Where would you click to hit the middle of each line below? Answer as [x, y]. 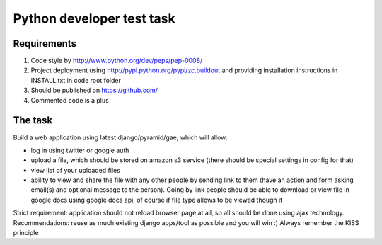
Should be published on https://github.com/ [94, 90]
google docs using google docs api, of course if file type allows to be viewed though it [157, 200]
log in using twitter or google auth [80, 150]
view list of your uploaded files [75, 170]
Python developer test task [94, 18]
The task [33, 120]
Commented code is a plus [70, 100]
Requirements [45, 44]
